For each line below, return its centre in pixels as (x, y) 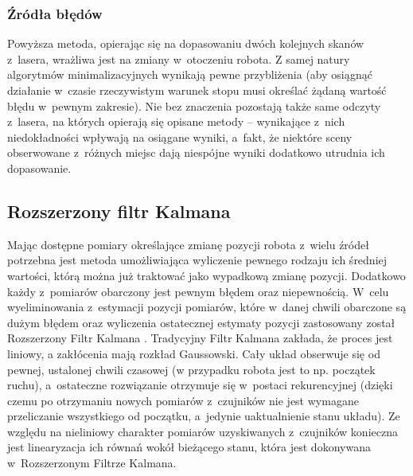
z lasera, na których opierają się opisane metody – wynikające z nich (176, 121)
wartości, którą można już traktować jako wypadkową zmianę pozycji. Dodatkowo (206, 275)
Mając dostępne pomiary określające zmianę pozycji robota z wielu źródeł (188, 244)
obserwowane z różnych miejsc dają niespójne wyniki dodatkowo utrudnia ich (196, 152)
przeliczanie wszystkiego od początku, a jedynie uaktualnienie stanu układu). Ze (204, 416)
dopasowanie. (39, 168)
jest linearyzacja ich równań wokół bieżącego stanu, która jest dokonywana (189, 447)
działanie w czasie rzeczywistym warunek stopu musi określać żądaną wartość (197, 90)
